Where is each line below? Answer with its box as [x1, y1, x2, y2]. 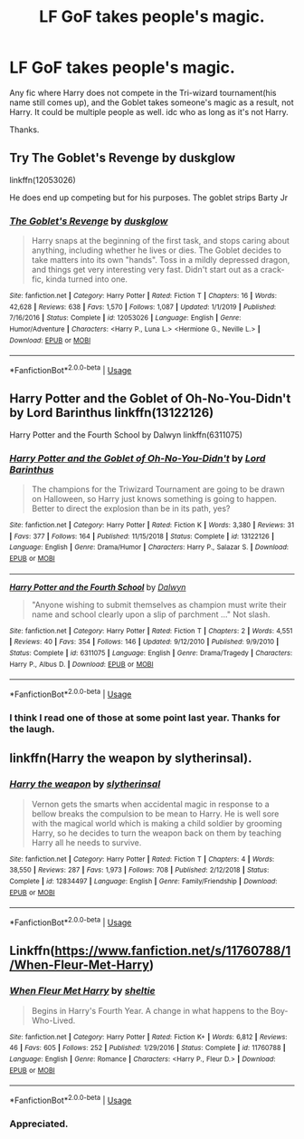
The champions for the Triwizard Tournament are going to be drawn [31, 484, 285, 495]
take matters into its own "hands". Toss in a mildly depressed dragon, [31, 255, 290, 265]
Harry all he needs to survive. [31, 836, 142, 848]
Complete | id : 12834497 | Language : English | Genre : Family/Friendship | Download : [9, 876, 278, 885]
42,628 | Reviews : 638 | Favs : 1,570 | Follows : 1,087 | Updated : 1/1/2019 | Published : [9, 302, 277, 312]
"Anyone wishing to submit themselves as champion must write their [31, 599, 287, 610]
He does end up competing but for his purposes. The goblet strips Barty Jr [9, 192, 288, 203]
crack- [260, 265, 285, 275]
